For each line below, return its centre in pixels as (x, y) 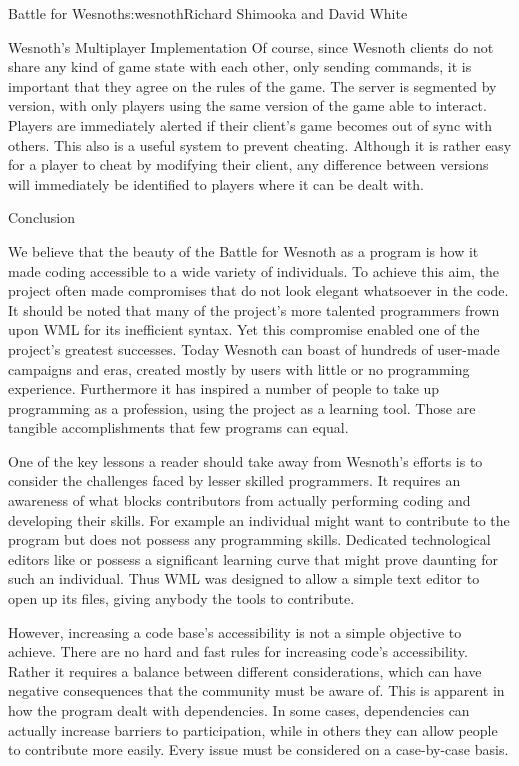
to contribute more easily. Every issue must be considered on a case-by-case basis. (258, 749)
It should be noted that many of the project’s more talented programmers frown (254, 309)
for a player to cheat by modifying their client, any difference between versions (248, 164)
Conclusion (41, 217)
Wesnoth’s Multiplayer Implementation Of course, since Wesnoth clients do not (251, 46)
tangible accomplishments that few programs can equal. (178, 427)
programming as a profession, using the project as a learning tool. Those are (242, 407)
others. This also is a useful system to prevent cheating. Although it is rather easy (260, 144)
